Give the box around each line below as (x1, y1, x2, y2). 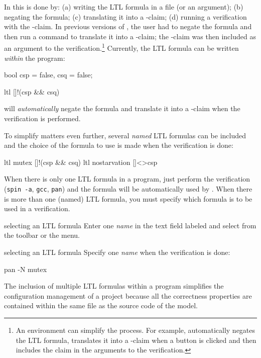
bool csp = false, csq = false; (4, 69, 93, 80)
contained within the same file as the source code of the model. (4, 300, 198, 311)
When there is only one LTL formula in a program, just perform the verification (4, 173, 250, 184)
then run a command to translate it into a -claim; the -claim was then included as (4, 31, 256, 41)
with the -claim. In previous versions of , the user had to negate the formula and (4, 21, 252, 32)
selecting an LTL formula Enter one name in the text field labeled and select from (4, 220, 256, 230)
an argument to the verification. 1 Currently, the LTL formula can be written (4, 41, 239, 53)
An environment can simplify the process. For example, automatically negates (16, 324, 255, 335)
